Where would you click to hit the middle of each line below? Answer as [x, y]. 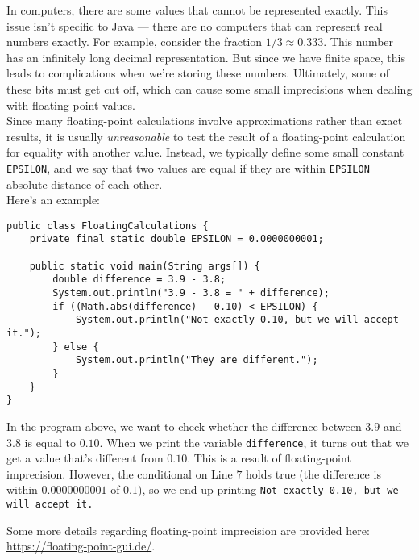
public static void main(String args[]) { [145, 266]
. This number [359, 42]
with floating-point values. [71, 104]
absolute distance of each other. [85, 184]
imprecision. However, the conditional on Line [120, 473]
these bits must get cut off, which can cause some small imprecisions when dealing [209, 88]
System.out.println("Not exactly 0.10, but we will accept [237, 320]
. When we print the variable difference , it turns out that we [254, 442]
